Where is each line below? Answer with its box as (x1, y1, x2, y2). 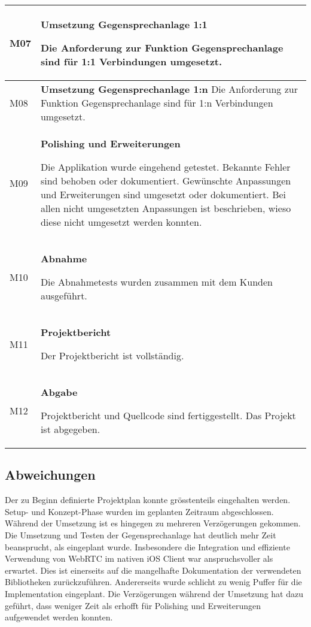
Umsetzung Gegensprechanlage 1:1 (40, 17, 208, 31)
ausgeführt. (40, 289, 87, 302)
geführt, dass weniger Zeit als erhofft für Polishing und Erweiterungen (5, 599, 261, 611)
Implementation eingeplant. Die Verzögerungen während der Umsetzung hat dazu (5, 587, 303, 599)
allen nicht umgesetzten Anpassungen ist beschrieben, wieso (40, 201, 291, 215)
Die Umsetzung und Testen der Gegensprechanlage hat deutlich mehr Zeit (5, 528, 276, 541)
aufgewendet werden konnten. (5, 611, 113, 623)
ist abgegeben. (40, 422, 100, 436)
